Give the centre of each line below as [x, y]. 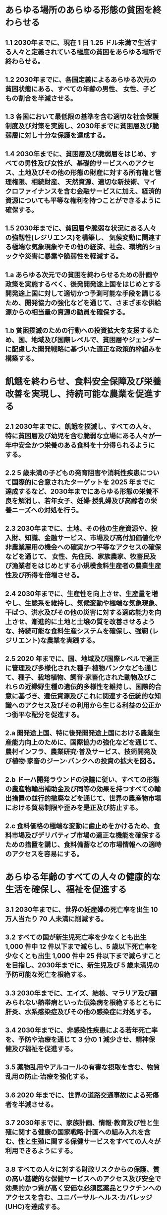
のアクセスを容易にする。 [44, 854]
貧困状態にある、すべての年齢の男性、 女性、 [74, 89]
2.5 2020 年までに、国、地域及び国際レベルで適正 [82, 659]
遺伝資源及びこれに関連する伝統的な [99, 696]
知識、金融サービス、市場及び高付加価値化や [93, 538]
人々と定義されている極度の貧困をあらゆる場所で [86, 52]
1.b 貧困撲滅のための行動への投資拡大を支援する [79, 330]
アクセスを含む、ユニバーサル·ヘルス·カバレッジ [79, 1197]
